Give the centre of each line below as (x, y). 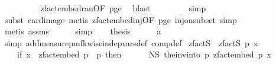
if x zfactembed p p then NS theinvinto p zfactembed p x (144, 54)
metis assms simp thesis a (83, 31)
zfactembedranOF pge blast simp (123, 8)
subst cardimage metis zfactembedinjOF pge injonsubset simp (121, 19)
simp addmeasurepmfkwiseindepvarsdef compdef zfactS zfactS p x (131, 42)
